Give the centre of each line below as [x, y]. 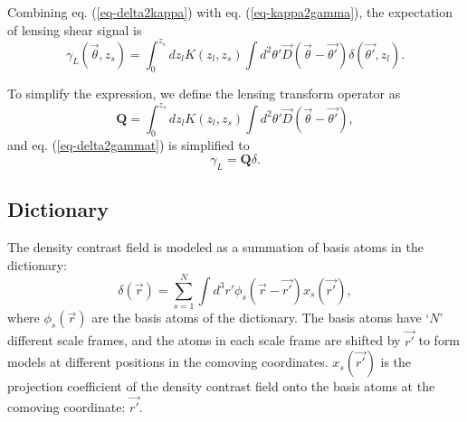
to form [439, 340]
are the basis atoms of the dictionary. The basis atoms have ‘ [261, 318]
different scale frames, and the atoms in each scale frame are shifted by [204, 340]
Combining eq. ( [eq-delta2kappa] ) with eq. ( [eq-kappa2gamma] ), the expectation [230, 12]
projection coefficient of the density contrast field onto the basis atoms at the [221, 386]
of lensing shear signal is [75, 29]
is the [396, 362]
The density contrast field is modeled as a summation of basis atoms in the [215, 246]
